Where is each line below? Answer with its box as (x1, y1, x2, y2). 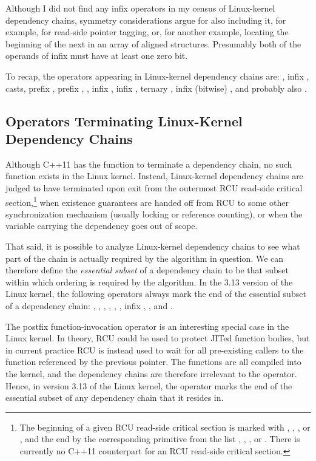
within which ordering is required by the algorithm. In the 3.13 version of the (5, 275, 293, 288)
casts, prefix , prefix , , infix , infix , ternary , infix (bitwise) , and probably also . (5, 81, 307, 94)
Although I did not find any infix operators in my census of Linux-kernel (5, 2, 275, 14)
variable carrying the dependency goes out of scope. (5, 219, 198, 232)
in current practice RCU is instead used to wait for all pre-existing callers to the (5, 343, 304, 356)
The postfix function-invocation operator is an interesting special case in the (5, 319, 289, 332)
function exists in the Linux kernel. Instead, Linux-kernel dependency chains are (5, 169, 303, 182)
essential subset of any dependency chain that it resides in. (5, 391, 224, 404)
